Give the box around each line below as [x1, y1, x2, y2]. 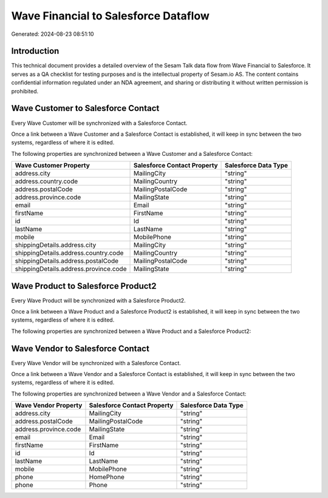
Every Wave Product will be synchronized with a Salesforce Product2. [11, 297, 186, 304]
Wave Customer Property [15, 161, 91, 170]
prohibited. [11, 87, 39, 95]
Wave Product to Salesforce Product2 [11, 281, 157, 291]
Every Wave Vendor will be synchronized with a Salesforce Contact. [11, 359, 182, 366]
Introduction [11, 46, 60, 56]
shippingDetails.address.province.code [15, 264, 127, 273]
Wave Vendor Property [15, 401, 83, 409]
